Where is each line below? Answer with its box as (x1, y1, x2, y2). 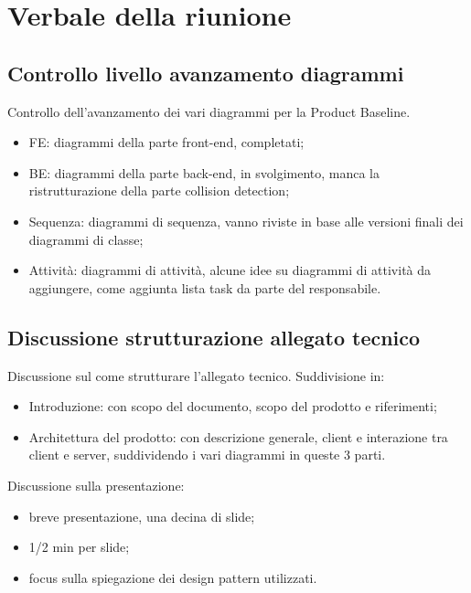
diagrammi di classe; (28, 229, 144, 249)
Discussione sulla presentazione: (7, 475, 185, 494)
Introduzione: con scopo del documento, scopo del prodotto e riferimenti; (28, 397, 437, 416)
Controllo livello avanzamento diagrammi (7, 58, 404, 87)
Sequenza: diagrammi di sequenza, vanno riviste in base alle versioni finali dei (28, 211, 464, 230)
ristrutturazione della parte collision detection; (28, 181, 290, 200)
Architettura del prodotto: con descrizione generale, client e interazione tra (28, 427, 448, 446)
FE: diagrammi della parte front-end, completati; (28, 132, 305, 152)
